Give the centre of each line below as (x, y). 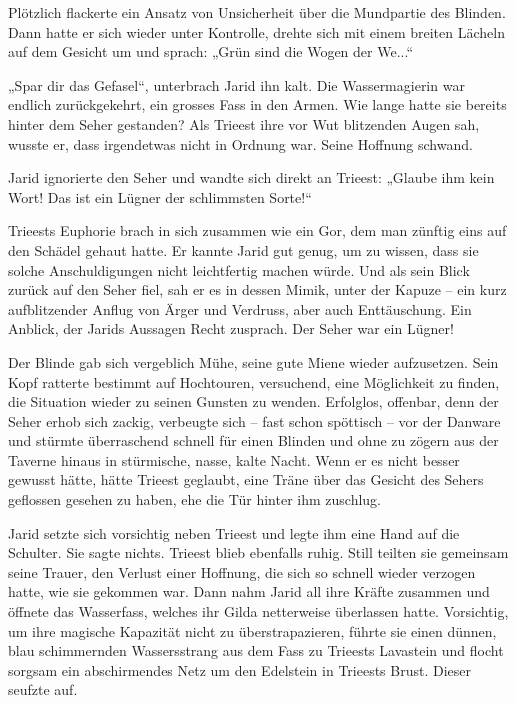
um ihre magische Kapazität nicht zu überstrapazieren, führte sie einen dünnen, (252, 630)
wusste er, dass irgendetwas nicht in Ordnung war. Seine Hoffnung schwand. (240, 143)
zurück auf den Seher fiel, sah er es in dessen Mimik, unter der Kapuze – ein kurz (257, 289)
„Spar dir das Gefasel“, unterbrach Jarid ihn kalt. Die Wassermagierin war (236, 84)
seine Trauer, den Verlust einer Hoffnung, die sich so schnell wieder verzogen (242, 571)
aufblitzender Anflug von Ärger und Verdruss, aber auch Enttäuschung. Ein (240, 308)
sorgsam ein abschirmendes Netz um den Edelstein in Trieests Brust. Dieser (240, 669)
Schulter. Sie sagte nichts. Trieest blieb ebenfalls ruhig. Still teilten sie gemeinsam (258, 552)
